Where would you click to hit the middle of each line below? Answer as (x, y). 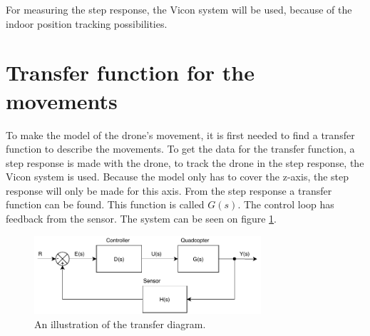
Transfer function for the (130, 72)
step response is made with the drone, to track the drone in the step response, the (185, 162)
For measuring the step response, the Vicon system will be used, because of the (179, 9)
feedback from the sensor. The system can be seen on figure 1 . (142, 219)
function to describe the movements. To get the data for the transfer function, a (180, 149)
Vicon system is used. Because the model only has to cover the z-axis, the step (178, 177)
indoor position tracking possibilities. (87, 23)
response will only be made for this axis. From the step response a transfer (169, 190)
